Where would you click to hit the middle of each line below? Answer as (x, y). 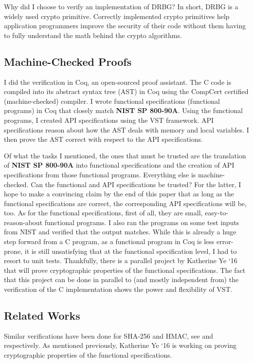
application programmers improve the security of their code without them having (125, 26)
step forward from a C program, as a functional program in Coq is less (109, 241)
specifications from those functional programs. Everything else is (100, 174)
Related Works (42, 315)
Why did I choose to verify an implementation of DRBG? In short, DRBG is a (121, 6)
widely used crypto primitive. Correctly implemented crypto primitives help (117, 16)
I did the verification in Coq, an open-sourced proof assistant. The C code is (118, 82)
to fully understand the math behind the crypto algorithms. (93, 35)
